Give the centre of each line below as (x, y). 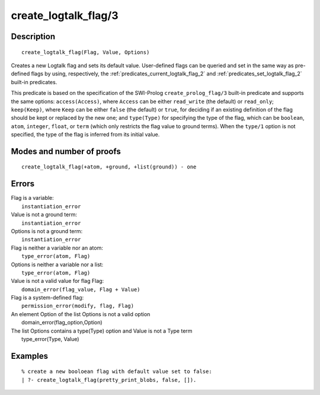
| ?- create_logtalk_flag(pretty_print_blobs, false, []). (109, 380)
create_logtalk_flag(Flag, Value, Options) (86, 52)
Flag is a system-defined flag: (47, 298)
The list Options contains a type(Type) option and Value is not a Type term (102, 331)
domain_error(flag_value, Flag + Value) (81, 289)
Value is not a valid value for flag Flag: (57, 281)
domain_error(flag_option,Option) (62, 323)
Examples (30, 356)
